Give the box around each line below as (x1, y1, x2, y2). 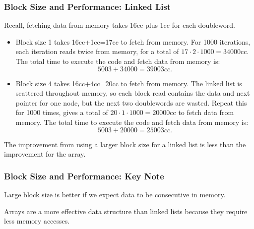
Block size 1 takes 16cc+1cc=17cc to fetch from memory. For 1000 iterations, (15, 36, 251, 47)
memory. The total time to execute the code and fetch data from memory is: (15, 116, 249, 127)
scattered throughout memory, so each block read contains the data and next (15, 88, 250, 98)
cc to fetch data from (170, 107, 234, 117)
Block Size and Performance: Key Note (4, 170, 164, 182)
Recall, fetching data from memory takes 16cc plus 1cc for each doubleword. (4, 20, 235, 30)
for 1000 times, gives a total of (15, 107, 108, 117)
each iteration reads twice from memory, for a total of (15, 46, 179, 57)
